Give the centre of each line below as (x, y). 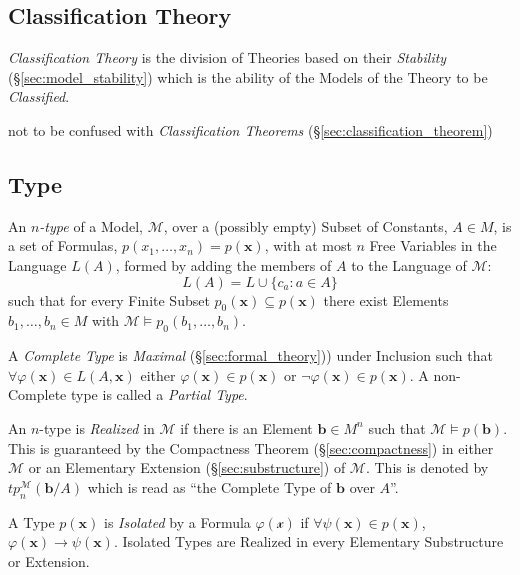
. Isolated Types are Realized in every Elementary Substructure (308, 541)
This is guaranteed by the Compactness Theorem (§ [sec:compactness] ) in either (251, 447)
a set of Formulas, (63, 245)
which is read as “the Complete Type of (209, 486)
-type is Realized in (97, 427)
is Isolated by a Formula (177, 521)
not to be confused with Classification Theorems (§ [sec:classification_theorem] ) (250, 129)
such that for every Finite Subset (109, 299)
